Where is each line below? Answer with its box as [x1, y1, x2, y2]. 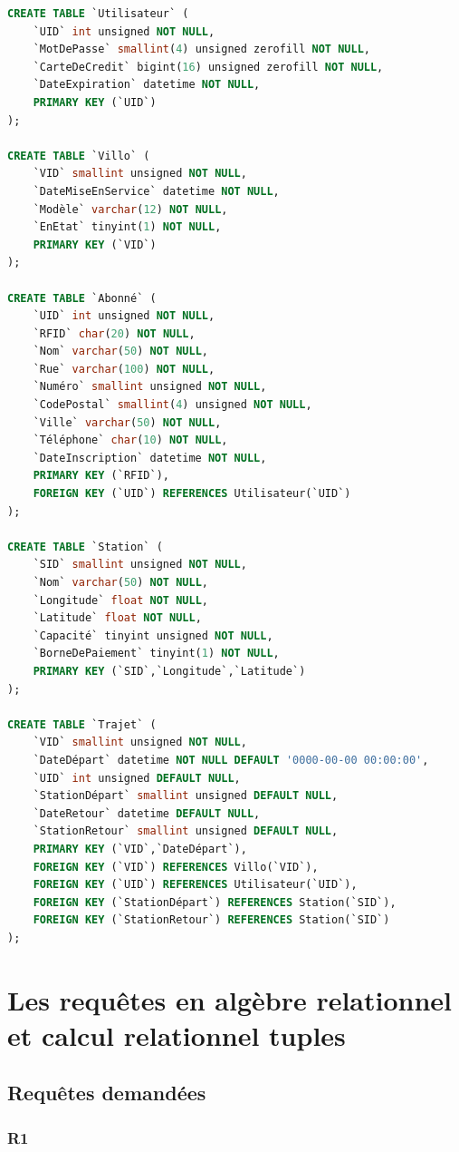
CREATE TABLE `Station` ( [7, 540, 163, 553]
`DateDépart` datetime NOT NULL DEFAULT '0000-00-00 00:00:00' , [33, 753, 429, 766]
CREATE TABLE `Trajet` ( [7, 718, 157, 731]
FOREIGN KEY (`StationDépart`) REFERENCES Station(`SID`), [33, 895, 397, 909]
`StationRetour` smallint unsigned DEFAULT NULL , [33, 825, 339, 838]
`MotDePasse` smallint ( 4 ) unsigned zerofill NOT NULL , [33, 43, 370, 56]
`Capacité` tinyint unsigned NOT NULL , [33, 629, 273, 642]
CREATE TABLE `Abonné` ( [7, 291, 157, 305]
